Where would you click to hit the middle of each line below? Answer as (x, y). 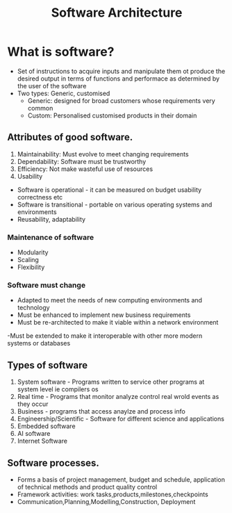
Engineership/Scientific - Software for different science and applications (121, 419)
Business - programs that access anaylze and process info (101, 412)
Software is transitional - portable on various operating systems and (115, 204)
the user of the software (52, 85)
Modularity (33, 252)
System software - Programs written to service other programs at (111, 382)
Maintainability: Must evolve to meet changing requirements (103, 154)
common (40, 108)
